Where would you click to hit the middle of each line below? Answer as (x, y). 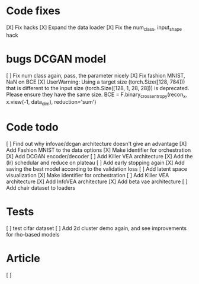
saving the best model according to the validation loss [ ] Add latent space (97, 169)
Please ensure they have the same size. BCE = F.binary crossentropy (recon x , (97, 95)
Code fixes (33, 11)
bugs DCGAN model (56, 59)
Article (23, 259)
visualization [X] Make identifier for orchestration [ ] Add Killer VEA (88, 175)
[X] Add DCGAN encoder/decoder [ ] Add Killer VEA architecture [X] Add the (99, 157)
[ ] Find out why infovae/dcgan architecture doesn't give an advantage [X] (97, 144)
